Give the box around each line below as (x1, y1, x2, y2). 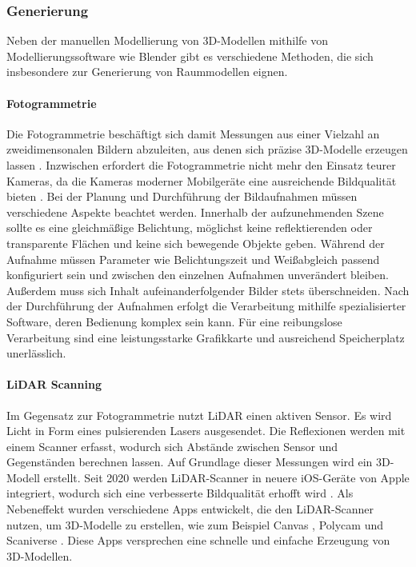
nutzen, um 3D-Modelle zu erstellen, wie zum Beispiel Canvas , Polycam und (6, 516, 383, 533)
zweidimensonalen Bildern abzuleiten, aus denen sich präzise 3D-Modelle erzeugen (6, 141, 408, 158)
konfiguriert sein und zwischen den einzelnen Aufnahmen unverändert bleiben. (6, 266, 389, 283)
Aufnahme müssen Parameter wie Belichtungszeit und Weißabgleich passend (6, 250, 380, 267)
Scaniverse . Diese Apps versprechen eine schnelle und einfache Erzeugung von (6, 532, 390, 549)
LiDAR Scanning (6, 376, 102, 393)
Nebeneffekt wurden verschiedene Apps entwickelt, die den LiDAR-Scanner (6, 501, 374, 517)
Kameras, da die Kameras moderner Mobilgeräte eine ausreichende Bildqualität (6, 172, 397, 189)
